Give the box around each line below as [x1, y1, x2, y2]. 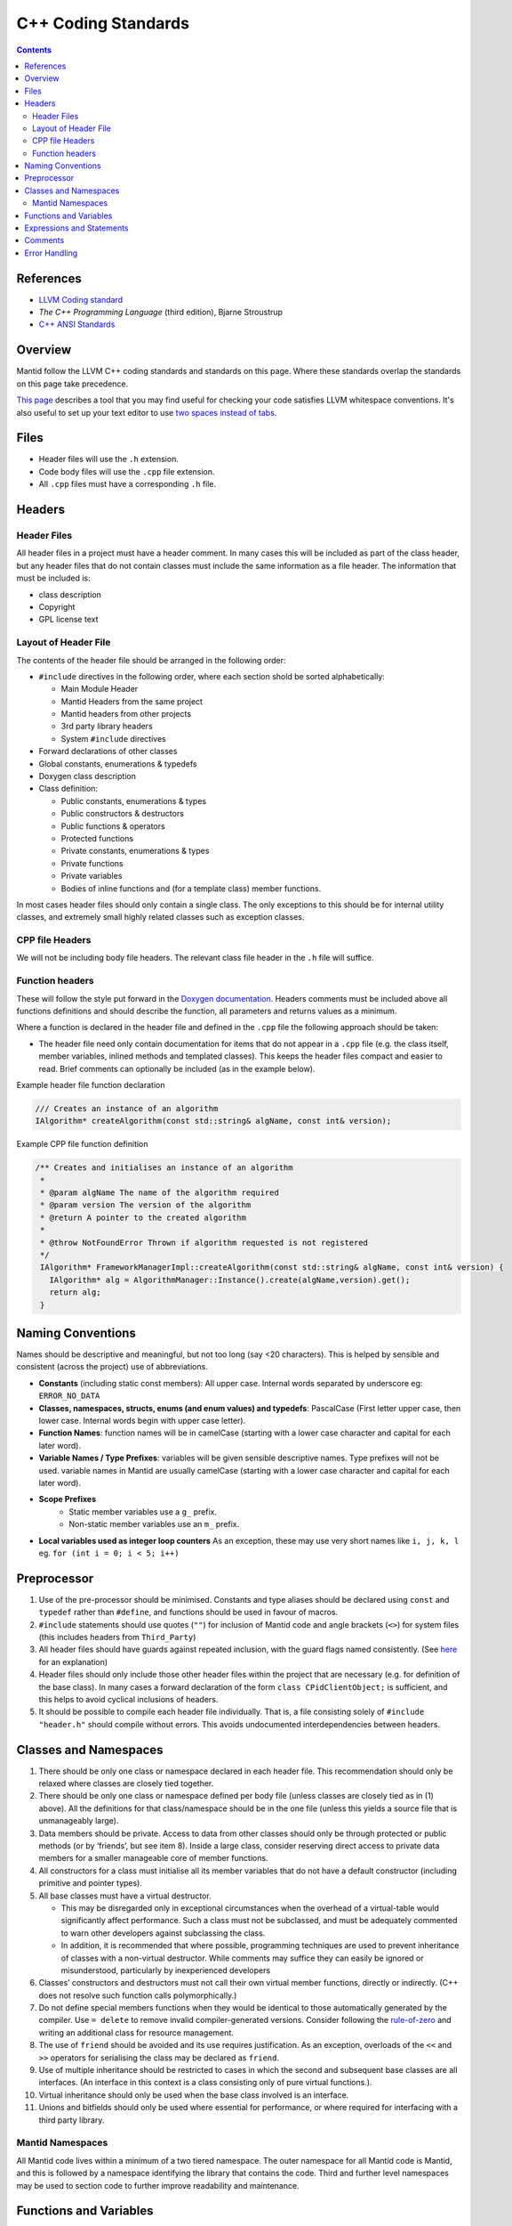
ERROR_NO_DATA [38, 1391, 100, 1401]
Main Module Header [60, 684, 139, 695]
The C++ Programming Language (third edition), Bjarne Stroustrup [38, 307, 284, 318]
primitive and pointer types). [38, 1878, 142, 1889]
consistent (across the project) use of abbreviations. [16, 1361, 208, 1372]
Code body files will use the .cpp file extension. [38, 466, 215, 476]
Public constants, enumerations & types [60, 795, 207, 806]
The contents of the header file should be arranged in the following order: [16, 654, 286, 665]
